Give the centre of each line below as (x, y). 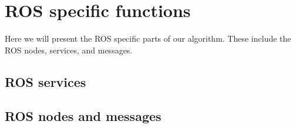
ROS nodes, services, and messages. (69, 50)
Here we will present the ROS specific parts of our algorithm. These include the (148, 38)
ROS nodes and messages (83, 116)
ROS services (46, 81)
